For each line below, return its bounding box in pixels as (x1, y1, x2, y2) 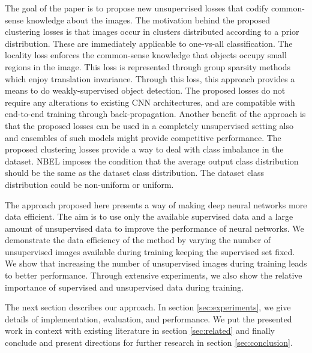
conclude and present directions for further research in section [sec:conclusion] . (5, 336, 293, 349)
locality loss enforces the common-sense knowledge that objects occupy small (5, 49, 287, 61)
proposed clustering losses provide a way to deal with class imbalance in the (5, 143, 284, 155)
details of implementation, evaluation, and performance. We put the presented (5, 312, 292, 325)
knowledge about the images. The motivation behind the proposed (26, 13, 271, 26)
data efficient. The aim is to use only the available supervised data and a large (5, 210, 293, 223)
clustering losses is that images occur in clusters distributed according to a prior (5, 25, 299, 38)
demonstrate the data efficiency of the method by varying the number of (5, 234, 271, 246)
